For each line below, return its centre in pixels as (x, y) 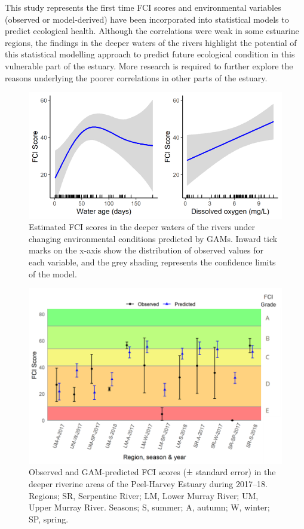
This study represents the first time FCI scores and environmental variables (143, 7)
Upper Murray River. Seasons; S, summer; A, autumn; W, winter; (149, 507)
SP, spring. (49, 519)
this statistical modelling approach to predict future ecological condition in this (150, 54)
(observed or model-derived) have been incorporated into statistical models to (147, 19)
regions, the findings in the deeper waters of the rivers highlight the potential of (151, 42)
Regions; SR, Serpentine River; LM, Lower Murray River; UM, (144, 495)
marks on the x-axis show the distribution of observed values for (146, 250)
